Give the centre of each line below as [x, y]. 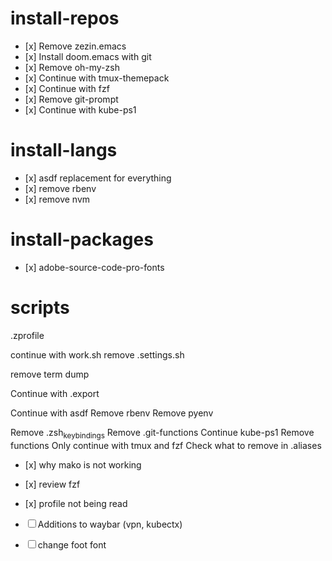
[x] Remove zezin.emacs [75, 46]
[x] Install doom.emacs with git [88, 56]
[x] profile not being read [76, 503]
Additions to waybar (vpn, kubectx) [110, 524]
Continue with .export [55, 393]
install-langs [64, 150]
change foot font [72, 544]
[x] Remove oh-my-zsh [72, 67]
